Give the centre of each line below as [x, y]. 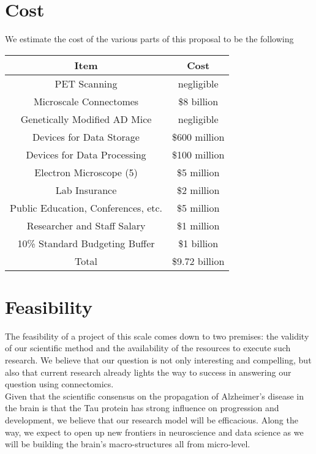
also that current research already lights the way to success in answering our [148, 372]
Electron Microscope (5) [86, 172]
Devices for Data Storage [86, 136]
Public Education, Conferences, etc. [86, 207]
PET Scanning [86, 83]
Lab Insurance [86, 190]
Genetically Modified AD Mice [86, 119]
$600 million [198, 136]
